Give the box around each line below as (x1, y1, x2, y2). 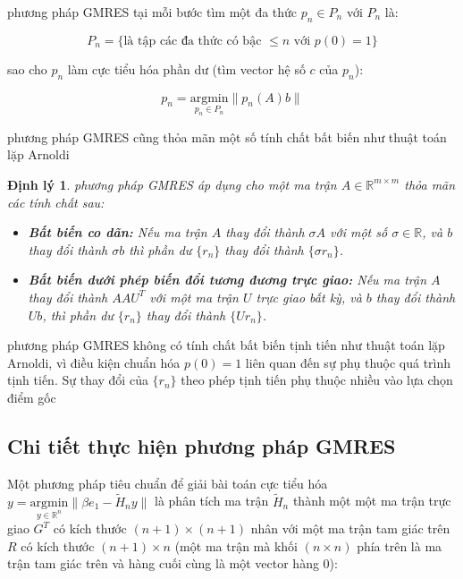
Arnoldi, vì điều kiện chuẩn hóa (7, 353, 181, 371)
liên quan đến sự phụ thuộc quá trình (245, 353, 451, 371)
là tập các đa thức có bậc (123, 34, 262, 47)
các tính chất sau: (7, 192, 105, 211)
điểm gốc (7, 387, 56, 406)
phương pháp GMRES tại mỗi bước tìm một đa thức (7, 3, 298, 21)
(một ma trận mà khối (174, 536, 298, 555)
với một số (330, 223, 388, 242)
